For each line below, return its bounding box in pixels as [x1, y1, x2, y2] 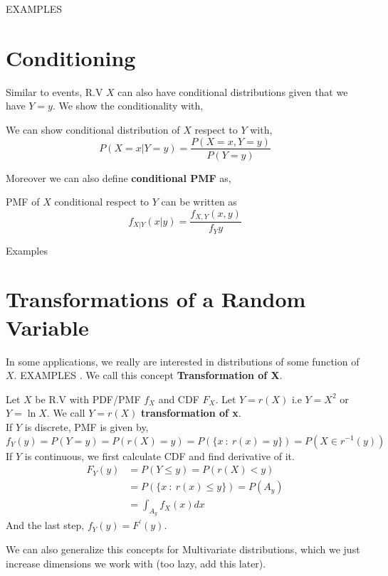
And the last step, [6, 518, 85, 533]
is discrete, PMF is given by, [24, 419, 149, 434]
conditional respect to [54, 194, 150, 209]
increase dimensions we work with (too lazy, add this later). [6, 555, 266, 570]
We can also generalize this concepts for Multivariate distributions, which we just [6, 542, 360, 557]
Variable [6, 312, 89, 341]
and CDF [158, 391, 199, 406]
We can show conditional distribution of [6, 122, 180, 137]
